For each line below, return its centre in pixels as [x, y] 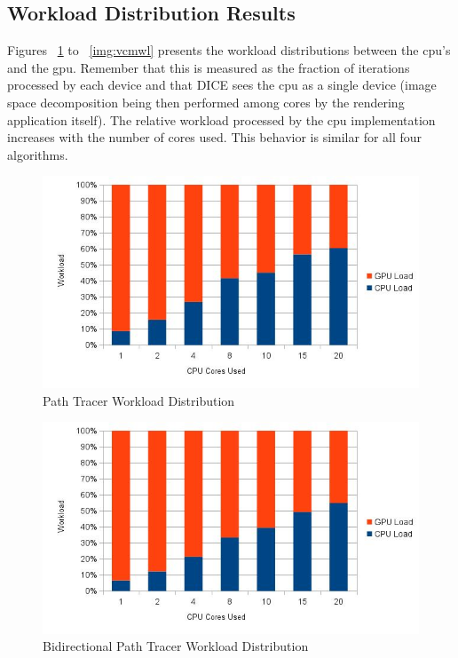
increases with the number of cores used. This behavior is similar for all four [215, 137]
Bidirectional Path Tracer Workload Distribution [176, 646]
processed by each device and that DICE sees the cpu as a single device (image [222, 85]
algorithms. [38, 154]
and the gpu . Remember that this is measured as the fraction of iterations [209, 67]
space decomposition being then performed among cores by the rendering [206, 102]
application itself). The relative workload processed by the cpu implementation [221, 119]
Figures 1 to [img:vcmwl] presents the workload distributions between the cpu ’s [229, 50]
